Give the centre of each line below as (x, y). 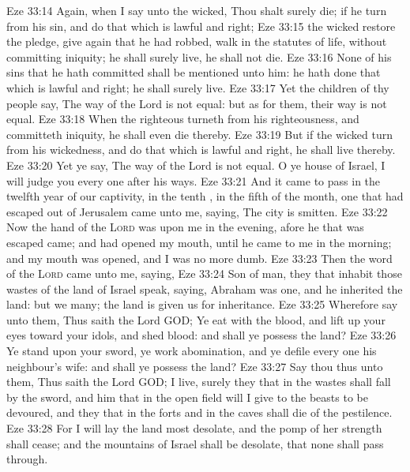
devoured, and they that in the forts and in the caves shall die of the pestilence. (199, 412)
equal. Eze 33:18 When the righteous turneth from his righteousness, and (183, 119)
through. (27, 459)
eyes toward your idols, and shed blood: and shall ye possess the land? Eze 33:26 (201, 335)
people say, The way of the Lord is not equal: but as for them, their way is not (197, 103)
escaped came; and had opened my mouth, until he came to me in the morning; (199, 242)
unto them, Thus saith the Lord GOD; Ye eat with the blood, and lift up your (196, 319)
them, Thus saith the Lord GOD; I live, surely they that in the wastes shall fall (199, 382)
